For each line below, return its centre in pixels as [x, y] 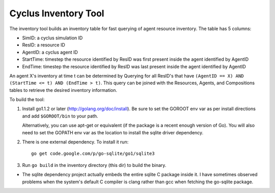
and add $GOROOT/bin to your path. [60, 116]
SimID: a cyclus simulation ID [52, 38]
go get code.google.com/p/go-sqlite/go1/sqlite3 [93, 154]
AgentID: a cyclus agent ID [50, 52]
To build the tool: [27, 100]
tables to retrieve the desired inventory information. [63, 90]
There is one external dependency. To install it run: [75, 142]
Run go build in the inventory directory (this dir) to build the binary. [94, 165]
